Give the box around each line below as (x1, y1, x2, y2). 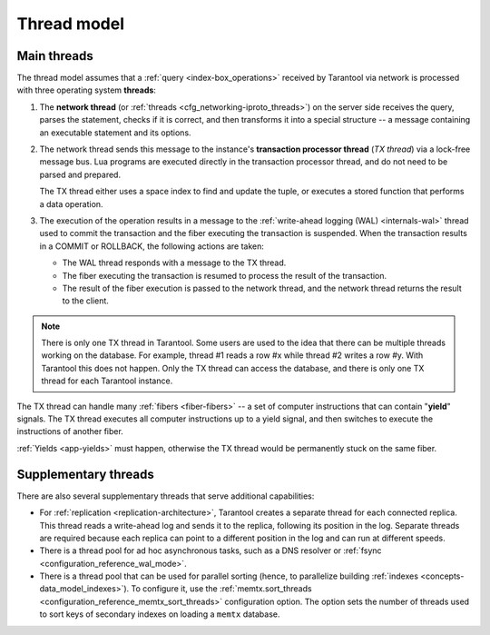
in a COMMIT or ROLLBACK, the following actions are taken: (39, 241, 265, 252)
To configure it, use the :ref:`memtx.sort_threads (131, 583, 312, 594)
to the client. (62, 295, 109, 306)
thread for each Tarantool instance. (41, 375, 173, 386)
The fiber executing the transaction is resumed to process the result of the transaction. (62, 270, 387, 281)
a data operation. (39, 198, 103, 209)
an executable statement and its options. (39, 127, 191, 138)
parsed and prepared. (39, 169, 122, 180)
